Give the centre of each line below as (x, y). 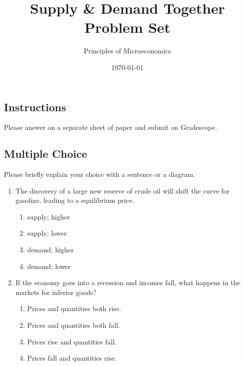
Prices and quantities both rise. (74, 308)
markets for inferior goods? (56, 292)
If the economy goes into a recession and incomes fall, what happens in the (128, 282)
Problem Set (127, 27)
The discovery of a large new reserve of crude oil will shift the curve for (122, 190)
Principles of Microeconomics (127, 51)
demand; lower (49, 266)
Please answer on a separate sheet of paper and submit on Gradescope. (110, 127)
